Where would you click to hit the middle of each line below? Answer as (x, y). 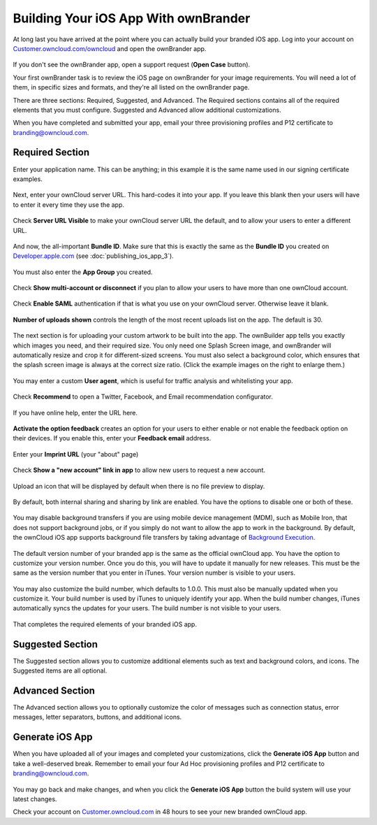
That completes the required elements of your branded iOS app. (105, 624)
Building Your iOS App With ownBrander (132, 18)
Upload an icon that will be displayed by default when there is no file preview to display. (139, 486)
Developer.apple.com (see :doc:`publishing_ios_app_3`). (93, 256)
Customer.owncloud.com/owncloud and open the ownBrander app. (110, 48)
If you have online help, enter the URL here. (75, 412)
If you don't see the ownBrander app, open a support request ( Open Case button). (132, 65)
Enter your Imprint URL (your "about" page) (76, 454)
